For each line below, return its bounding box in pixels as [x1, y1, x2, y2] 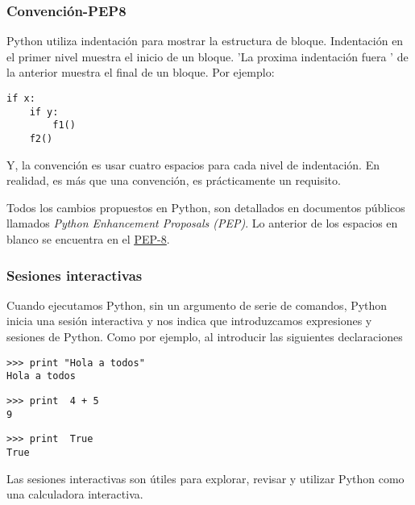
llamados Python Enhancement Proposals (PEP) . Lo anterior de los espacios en [6, 215, 398, 232]
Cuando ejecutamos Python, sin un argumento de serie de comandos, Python [6, 296, 388, 313]
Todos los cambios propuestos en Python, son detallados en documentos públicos [6, 198, 405, 215]
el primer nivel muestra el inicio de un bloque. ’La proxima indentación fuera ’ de [6, 48, 409, 65]
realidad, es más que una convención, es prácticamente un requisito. [6, 172, 341, 189]
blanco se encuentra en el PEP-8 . [6, 231, 170, 247]
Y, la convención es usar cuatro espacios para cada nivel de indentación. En [6, 156, 380, 173]
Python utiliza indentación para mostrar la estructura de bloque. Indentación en [6, 32, 404, 49]
